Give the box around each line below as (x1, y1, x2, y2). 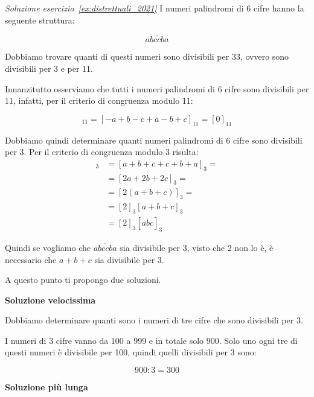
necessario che (5, 253, 57, 265)
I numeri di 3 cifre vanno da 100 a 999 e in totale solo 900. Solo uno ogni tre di (5, 334, 298, 346)
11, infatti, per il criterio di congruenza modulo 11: (5, 94, 193, 107)
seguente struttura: (5, 13, 75, 26)
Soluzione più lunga (5, 381, 88, 393)
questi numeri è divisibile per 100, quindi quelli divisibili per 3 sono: (5, 346, 257, 358)
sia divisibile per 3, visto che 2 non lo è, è (120, 241, 274, 253)
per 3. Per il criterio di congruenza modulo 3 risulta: (5, 145, 199, 158)
